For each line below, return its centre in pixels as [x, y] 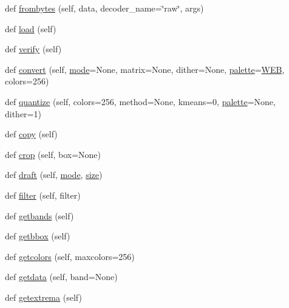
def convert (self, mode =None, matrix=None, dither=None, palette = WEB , [145, 69]
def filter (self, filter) [43, 195]
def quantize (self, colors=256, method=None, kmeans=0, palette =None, [140, 101]
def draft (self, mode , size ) [54, 175]
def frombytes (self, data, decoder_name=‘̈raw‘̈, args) [104, 8]
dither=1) [23, 113]
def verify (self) [33, 49]
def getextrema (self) [43, 297]
